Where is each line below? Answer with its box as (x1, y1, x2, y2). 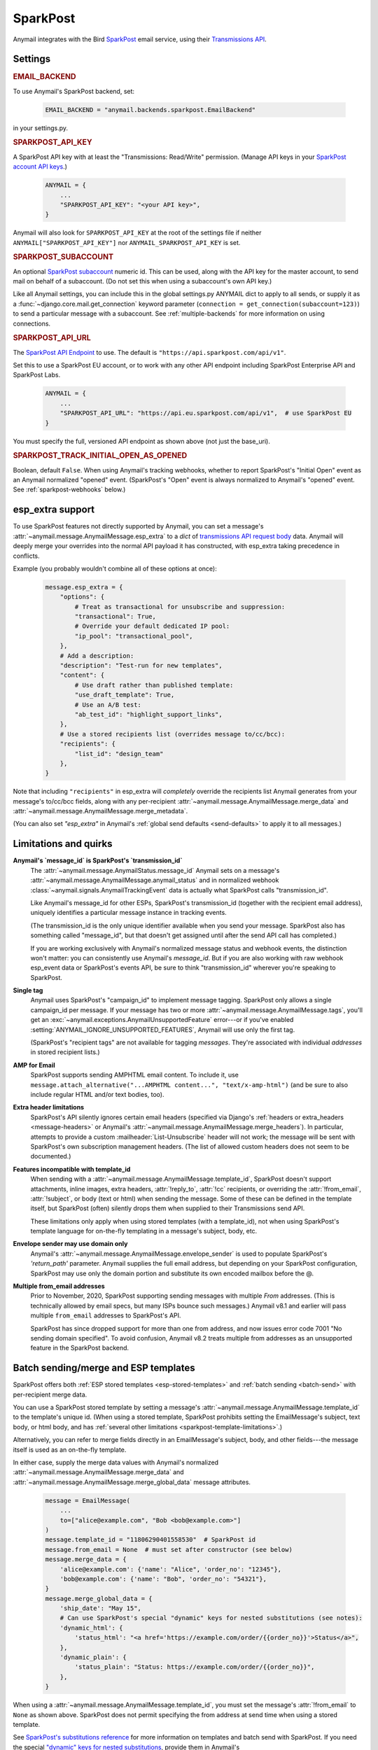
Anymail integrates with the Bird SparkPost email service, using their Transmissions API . (13, 35, 267, 43)
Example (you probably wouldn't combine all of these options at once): (13, 564, 217, 573)
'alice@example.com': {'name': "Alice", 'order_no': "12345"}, (59, 1565, 282, 1573)
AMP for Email (13, 1060, 55, 1069)
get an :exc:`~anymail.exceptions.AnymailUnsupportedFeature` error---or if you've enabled (30, 1016, 294, 1024)
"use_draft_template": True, (74, 691, 175, 699)
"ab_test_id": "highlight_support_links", (74, 710, 223, 718)
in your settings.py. (13, 123, 69, 132)
